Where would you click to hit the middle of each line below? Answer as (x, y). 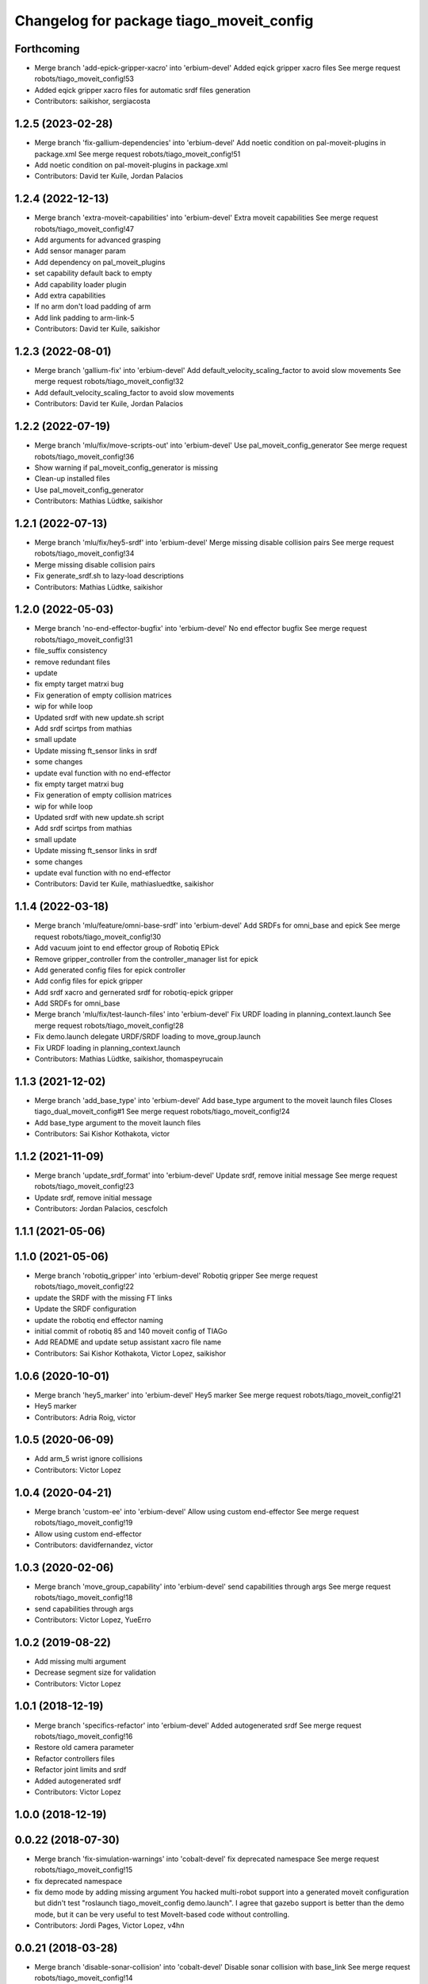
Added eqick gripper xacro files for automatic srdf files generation (143, 90)
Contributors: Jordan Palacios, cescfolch (101, 1209)
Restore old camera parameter (84, 1748)
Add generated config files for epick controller (110, 970)
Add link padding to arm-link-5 (84, 317)
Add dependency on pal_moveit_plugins (100, 262)
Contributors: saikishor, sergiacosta (92, 101)
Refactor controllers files (75, 1759)
